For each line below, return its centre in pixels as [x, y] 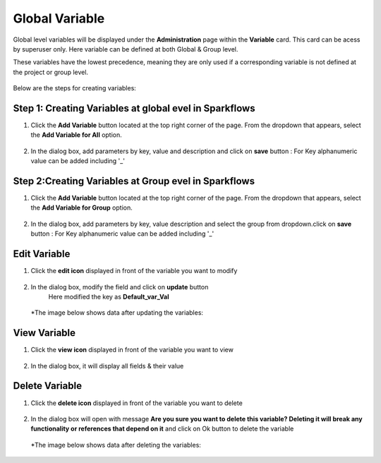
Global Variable [59, 18]
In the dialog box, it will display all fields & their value [107, 366]
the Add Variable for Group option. [82, 208]
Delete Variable [48, 386]
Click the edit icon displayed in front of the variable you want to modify [134, 271]
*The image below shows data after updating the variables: [117, 313]
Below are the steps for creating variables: [75, 88]
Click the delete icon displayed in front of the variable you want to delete [137, 403]
